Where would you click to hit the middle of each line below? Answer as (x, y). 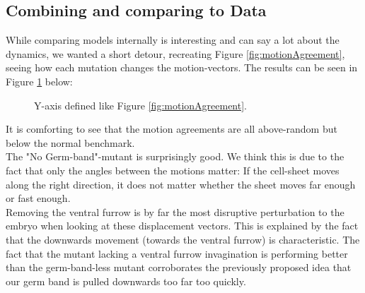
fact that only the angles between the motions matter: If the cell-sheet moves (173, 170)
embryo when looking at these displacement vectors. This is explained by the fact (182, 226)
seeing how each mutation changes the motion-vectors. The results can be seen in (182, 67)
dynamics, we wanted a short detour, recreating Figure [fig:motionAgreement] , (175, 53)
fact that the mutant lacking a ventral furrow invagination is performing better (177, 253)
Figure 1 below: (39, 81)
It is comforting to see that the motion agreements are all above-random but (172, 129)
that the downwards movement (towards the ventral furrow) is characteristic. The (183, 239)
